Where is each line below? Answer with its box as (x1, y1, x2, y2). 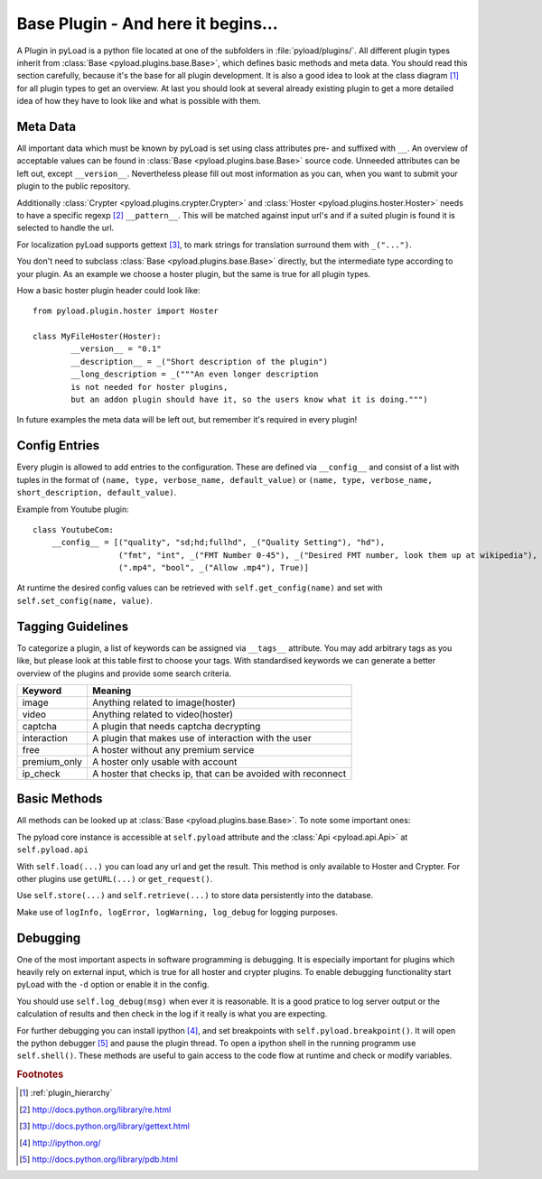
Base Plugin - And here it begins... (16, 14, 279, 33)
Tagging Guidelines (16, 618, 129, 634)
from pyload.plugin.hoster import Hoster (33, 306, 219, 316)
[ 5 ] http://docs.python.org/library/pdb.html (19, 1154, 178, 1165)
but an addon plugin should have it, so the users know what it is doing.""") (70, 395, 428, 405)
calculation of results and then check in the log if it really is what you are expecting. (16, 1008, 328, 1019)
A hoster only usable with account (91, 755, 238, 767)
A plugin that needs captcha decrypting (91, 719, 261, 732)
